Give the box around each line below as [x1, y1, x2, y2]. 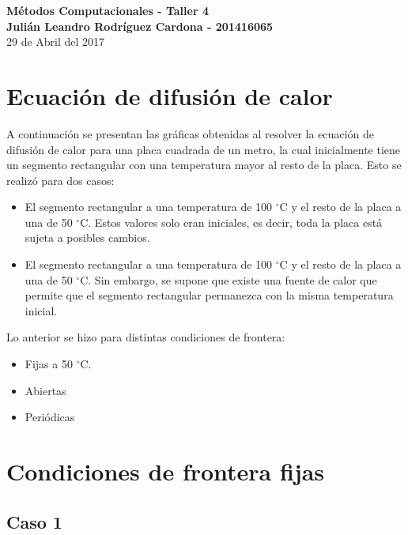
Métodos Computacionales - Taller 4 [6, 2, 209, 18]
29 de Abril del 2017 [6, 33, 105, 50]
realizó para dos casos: [6, 171, 115, 188]
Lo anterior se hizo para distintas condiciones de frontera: [6, 329, 285, 345]
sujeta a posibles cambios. [25, 229, 150, 246]
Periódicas [25, 409, 75, 425]
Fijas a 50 [25, 356, 73, 372]
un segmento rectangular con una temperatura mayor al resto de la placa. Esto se [6, 156, 402, 173]
